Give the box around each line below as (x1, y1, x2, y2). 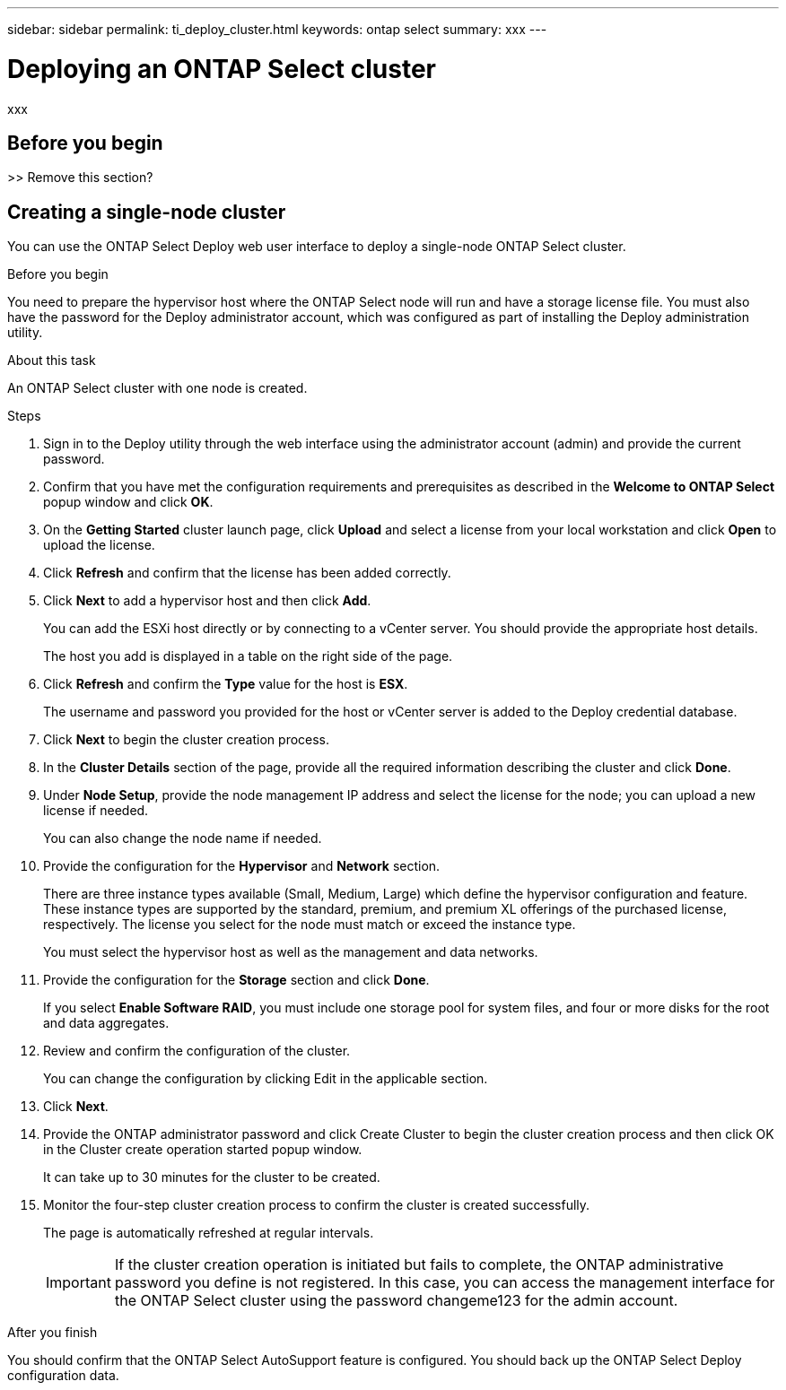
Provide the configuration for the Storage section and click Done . (43, 972, 430, 988)
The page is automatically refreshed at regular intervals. (43, 1225, 374, 1241)
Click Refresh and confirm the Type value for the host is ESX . (43, 676, 408, 692)
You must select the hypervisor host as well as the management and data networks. (43, 944, 538, 960)
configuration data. (7, 1368, 119, 1384)
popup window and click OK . (43, 494, 214, 510)
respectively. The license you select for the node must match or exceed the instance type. (43, 917, 576, 933)
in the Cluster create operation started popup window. (43, 1142, 362, 1158)
